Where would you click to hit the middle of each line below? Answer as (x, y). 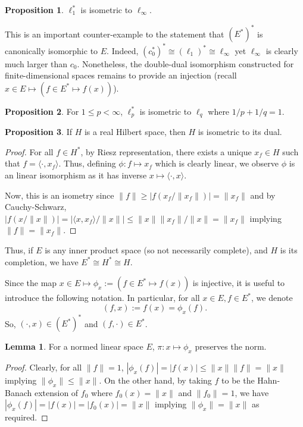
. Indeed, (123, 50)
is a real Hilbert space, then (135, 132)
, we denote (272, 298)
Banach (18, 392)
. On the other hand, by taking (155, 380)
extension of (56, 392)
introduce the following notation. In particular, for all (102, 298)
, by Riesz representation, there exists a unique (166, 151)
